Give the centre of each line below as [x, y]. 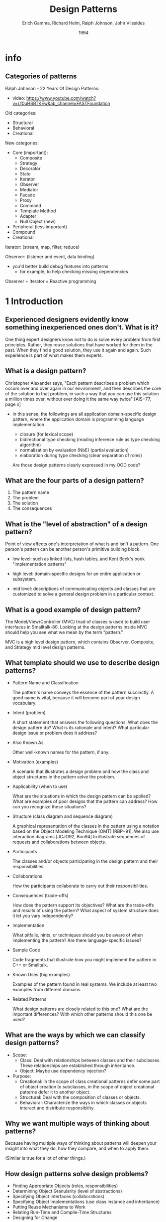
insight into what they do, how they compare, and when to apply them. [77, 1148]
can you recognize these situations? [49, 806]
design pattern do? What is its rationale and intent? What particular [81, 727]
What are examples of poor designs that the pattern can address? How [85, 801]
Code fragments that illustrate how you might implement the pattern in [84, 959]
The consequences [32, 508]
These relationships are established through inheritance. [78, 1066]
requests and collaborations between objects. [59, 842]
